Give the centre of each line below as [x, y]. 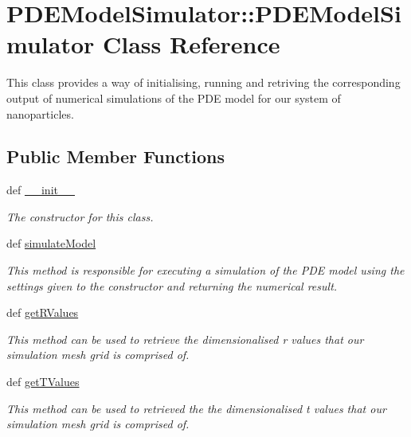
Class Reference [192, 44]
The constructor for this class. [80, 216]
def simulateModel [51, 243]
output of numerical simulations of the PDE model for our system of [174, 98]
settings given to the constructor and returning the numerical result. [172, 285]
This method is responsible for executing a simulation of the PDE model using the [205, 270]
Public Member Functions [115, 156]
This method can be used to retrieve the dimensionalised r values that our [185, 339]
